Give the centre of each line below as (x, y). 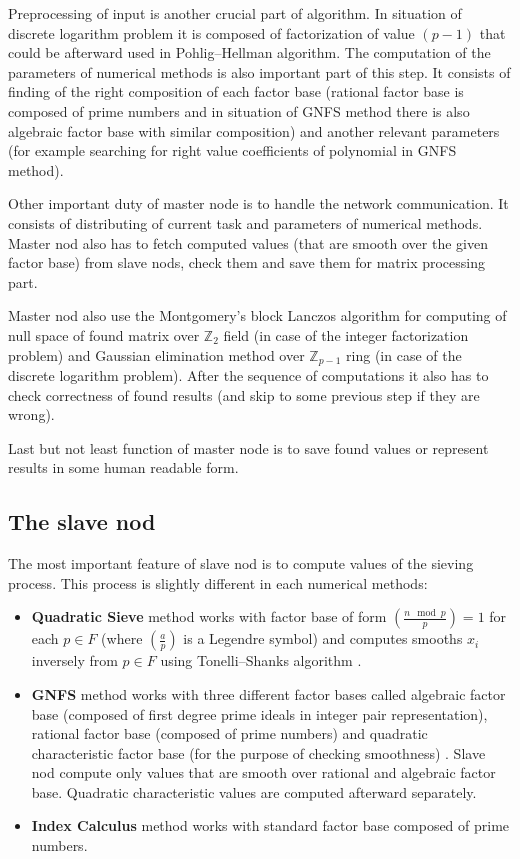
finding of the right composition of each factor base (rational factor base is (236, 91)
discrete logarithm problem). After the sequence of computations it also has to (248, 374)
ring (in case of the (404, 354)
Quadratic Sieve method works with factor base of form (209, 616)
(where (122, 638)
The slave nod (82, 521)
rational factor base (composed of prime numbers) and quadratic (229, 733)
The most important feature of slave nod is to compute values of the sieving (241, 563)
